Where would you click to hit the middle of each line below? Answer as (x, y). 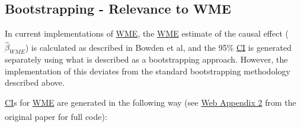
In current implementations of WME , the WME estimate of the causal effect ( (147, 33)
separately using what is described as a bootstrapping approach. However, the (146, 59)
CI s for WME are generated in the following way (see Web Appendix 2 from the (150, 102)
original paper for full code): (56, 116)
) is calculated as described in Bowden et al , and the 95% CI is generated (158, 47)
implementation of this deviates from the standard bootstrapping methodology (148, 71)
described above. (35, 82)
